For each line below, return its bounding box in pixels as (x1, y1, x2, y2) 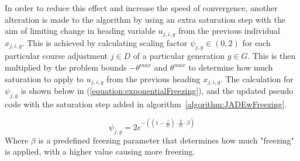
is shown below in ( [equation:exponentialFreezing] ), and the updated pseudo (20, 85, 294, 97)
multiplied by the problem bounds (5, 61, 127, 73)
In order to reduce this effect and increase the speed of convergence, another (5, 2, 278, 13)
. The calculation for (220, 72, 294, 85)
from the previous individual (178, 24, 280, 37)
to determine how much (188, 61, 273, 73)
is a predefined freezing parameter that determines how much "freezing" (38, 134, 294, 146)
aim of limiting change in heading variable (5, 24, 156, 37)
